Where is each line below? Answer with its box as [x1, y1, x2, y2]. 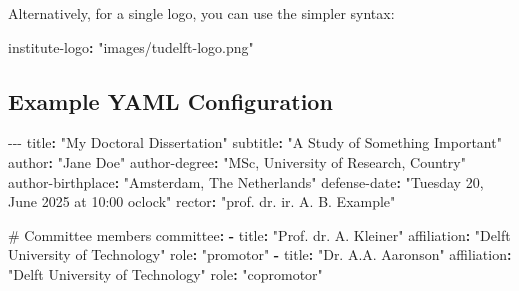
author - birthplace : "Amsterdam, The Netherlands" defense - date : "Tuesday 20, [8, 171, 484, 192]
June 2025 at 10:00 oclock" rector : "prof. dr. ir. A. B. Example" [8, 191, 396, 212]
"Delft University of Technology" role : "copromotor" [8, 263, 323, 284]
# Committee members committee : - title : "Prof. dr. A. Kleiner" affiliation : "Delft [8, 224, 511, 245]
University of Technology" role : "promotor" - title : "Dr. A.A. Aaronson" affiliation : [8, 244, 512, 265]
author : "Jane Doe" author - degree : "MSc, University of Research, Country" [8, 151, 466, 172]
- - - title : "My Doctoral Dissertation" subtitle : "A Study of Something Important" [8, 132, 502, 153]
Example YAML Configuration [8, 85, 333, 116]
